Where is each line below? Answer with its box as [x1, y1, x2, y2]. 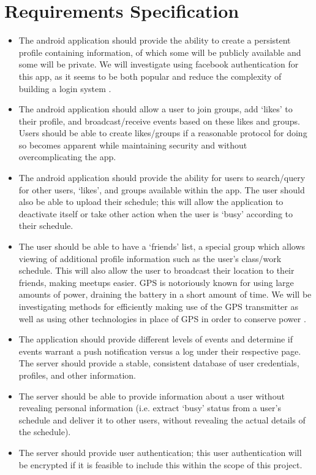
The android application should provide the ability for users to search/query [18, 171, 306, 184]
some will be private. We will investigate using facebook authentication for [18, 58, 299, 71]
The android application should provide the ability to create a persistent [18, 34, 291, 47]
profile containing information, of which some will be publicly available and [18, 45, 301, 58]
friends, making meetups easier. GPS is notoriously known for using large [18, 276, 294, 288]
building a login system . [18, 82, 111, 95]
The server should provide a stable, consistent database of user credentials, [18, 357, 299, 369]
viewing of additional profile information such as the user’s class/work [18, 252, 282, 265]
